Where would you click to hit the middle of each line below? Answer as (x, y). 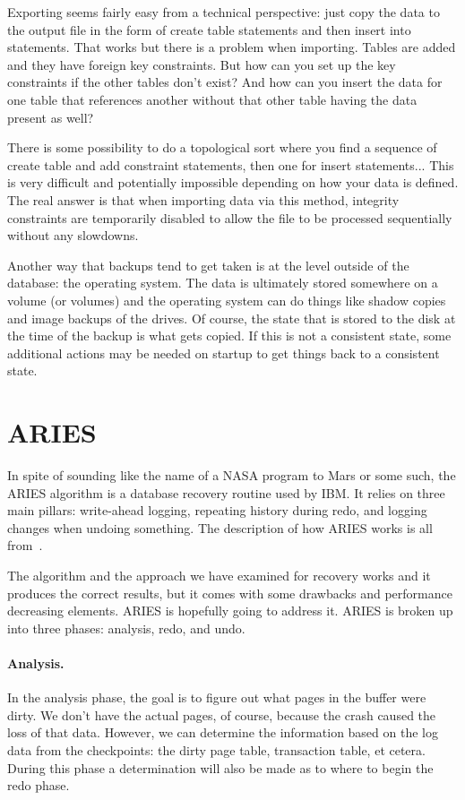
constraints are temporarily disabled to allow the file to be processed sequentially (230, 217)
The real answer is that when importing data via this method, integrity (203, 199)
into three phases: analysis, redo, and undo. (126, 628)
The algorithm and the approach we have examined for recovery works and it (219, 575)
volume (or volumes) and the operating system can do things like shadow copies (227, 300)
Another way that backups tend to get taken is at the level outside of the (208, 265)
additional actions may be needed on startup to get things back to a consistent (224, 353)
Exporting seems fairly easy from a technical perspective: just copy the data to (224, 12)
